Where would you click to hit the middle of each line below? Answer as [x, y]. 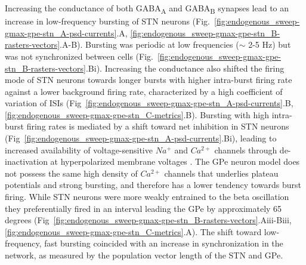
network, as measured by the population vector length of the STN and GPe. [144, 255]
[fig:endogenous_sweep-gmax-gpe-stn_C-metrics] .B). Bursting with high [137, 114]
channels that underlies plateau [221, 173]
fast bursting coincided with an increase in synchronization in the [164, 243]
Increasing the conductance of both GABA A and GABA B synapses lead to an [147, 9]
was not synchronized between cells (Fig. [79, 56]
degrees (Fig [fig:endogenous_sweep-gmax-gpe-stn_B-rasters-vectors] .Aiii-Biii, [148, 220]
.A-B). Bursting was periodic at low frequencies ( [149, 44]
